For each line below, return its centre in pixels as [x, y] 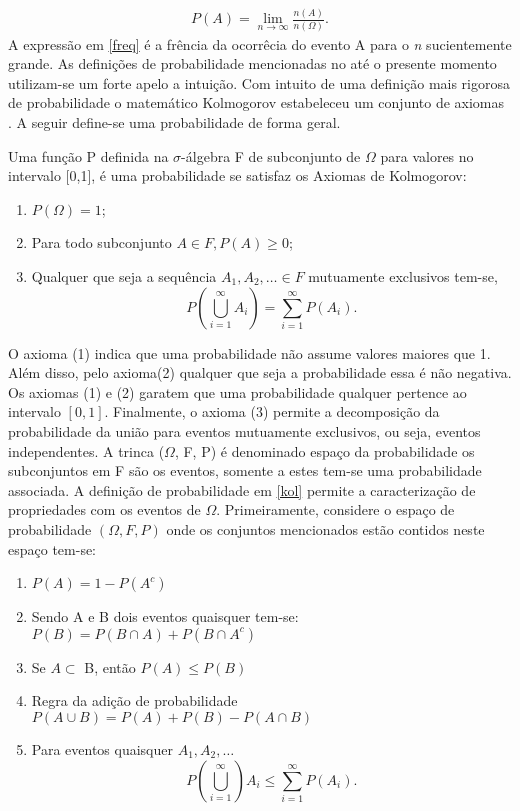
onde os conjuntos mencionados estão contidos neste [325, 528]
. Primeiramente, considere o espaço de [335, 509]
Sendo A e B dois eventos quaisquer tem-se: [165, 616]
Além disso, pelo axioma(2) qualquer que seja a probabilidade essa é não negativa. [260, 372]
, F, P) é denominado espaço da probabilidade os [324, 450]
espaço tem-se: [52, 548]
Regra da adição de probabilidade [134, 700]
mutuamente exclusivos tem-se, [403, 276]
